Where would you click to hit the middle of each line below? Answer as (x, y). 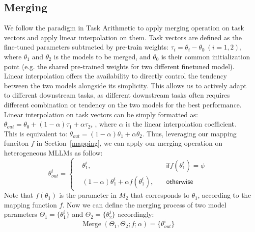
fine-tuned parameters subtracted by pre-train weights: (86, 47)
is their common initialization (206, 56)
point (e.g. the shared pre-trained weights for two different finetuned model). (119, 66)
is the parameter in (88, 195)
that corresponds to (160, 195)
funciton (16, 143)
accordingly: (136, 214)
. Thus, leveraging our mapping (189, 133)
